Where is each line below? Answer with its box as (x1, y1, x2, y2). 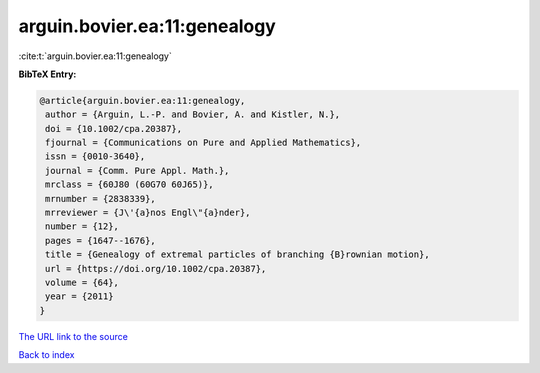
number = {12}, (45, 221, 120, 232)
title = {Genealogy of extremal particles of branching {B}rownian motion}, (45, 249, 430, 260)
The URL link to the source (18, 330, 129, 342)
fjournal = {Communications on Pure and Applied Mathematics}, (45, 137, 362, 149)
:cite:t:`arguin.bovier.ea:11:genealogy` (18, 50, 172, 62)
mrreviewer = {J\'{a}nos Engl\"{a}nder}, (45, 207, 251, 219)
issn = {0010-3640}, (45, 151, 146, 162)
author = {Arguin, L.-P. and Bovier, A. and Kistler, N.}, (45, 109, 341, 120)
